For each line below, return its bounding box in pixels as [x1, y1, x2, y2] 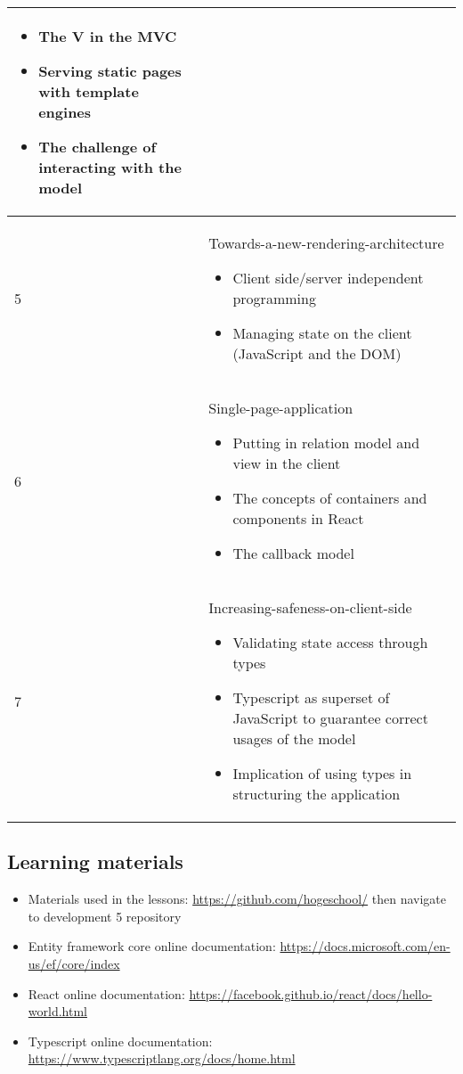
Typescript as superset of [232, 687, 390, 708]
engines [38, 102, 92, 122]
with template [38, 81, 139, 102]
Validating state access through [232, 632, 428, 652]
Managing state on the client [232, 323, 412, 343]
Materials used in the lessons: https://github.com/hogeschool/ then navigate [28, 890, 447, 908]
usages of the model [232, 728, 356, 749]
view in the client [232, 453, 341, 473]
